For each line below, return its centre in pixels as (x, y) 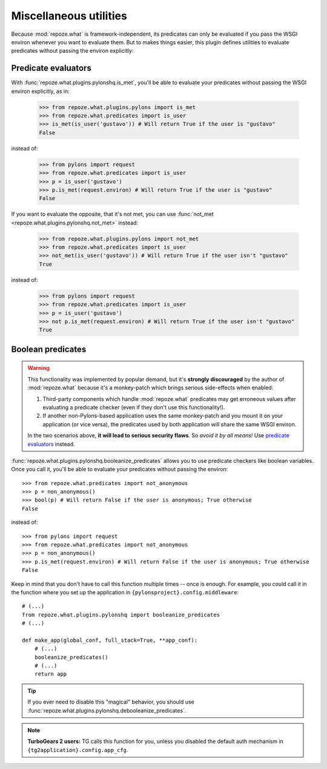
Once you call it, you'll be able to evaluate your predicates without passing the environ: (120, 469)
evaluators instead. (51, 444)
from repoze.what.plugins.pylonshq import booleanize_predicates (121, 615)
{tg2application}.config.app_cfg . (78, 750)
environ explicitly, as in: (40, 91)
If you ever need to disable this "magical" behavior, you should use (111, 702)
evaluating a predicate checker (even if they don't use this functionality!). (134, 407)
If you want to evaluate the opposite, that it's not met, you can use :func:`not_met (113, 214)
